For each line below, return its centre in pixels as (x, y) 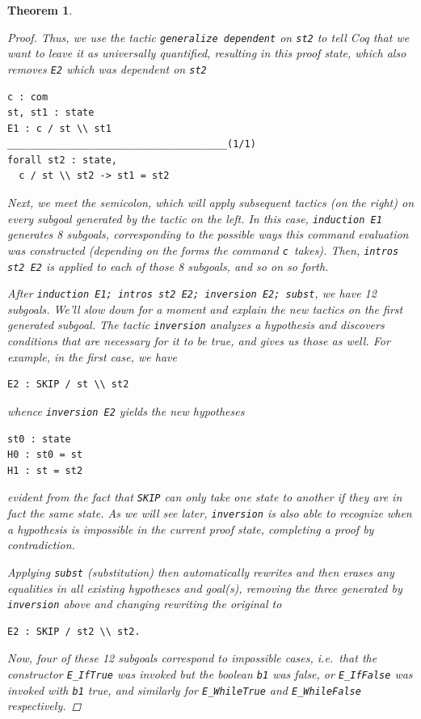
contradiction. (41, 545)
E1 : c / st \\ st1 (59, 128)
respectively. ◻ (44, 706)
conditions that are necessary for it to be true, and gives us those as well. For (199, 341)
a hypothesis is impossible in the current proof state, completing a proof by (191, 529)
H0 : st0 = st (45, 455)
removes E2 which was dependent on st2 (107, 68)
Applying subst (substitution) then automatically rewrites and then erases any (201, 571)
